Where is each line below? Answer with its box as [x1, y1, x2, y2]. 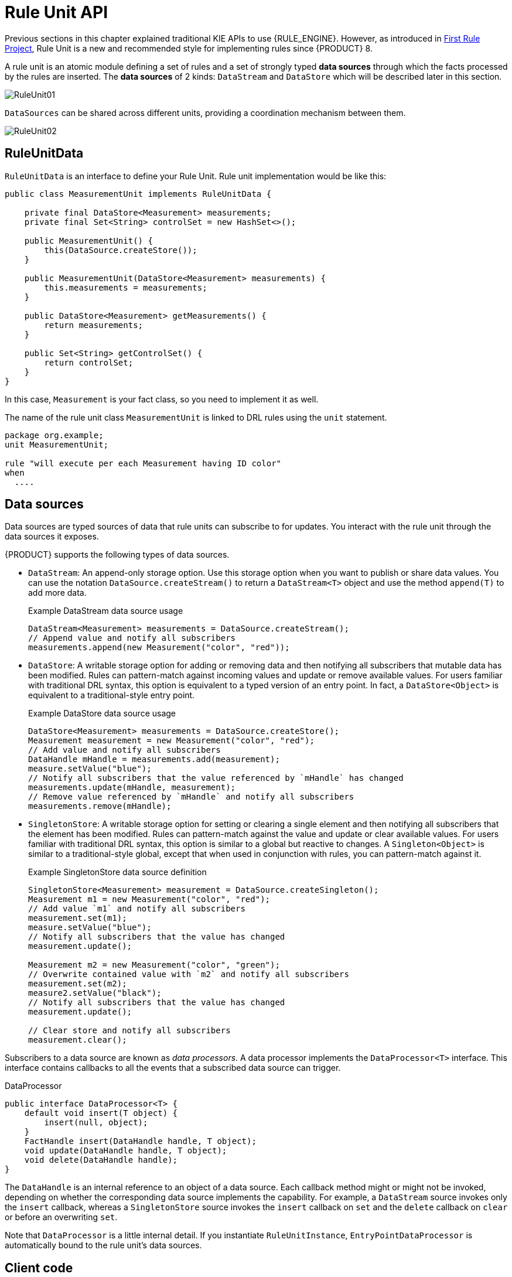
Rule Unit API [5, 2, 108, 22]
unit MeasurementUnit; [5, 439, 109, 449]
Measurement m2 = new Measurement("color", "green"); [28, 960, 280, 970]
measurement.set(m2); [28, 979, 127, 989]
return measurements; [44, 320, 144, 330]
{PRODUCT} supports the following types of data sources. [5, 549, 230, 560]
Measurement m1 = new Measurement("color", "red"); [28, 894, 271, 904]
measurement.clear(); [28, 1035, 127, 1045]
